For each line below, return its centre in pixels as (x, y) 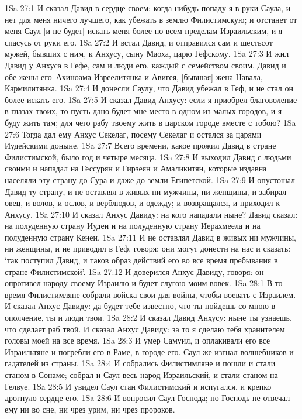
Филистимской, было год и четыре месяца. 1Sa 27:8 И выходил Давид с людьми (148, 157)
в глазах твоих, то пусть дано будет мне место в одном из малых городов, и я (143, 111)
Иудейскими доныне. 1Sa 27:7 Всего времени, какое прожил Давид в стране (140, 145)
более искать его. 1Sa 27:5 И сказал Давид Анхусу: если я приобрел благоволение (151, 99)
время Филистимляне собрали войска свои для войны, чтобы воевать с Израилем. (150, 294)
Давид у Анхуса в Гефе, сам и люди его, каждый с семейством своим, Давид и (145, 65)
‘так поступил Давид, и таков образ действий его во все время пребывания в (141, 260)
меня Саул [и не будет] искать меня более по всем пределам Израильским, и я (144, 31)
